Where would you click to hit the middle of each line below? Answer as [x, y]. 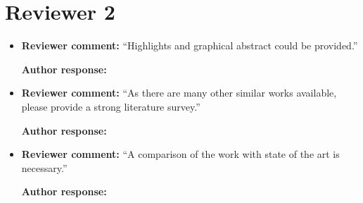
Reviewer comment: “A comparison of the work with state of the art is [180, 154]
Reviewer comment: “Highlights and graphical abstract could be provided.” [190, 45]
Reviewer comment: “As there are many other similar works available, [179, 93]
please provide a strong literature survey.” [111, 106]
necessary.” [44, 167]
